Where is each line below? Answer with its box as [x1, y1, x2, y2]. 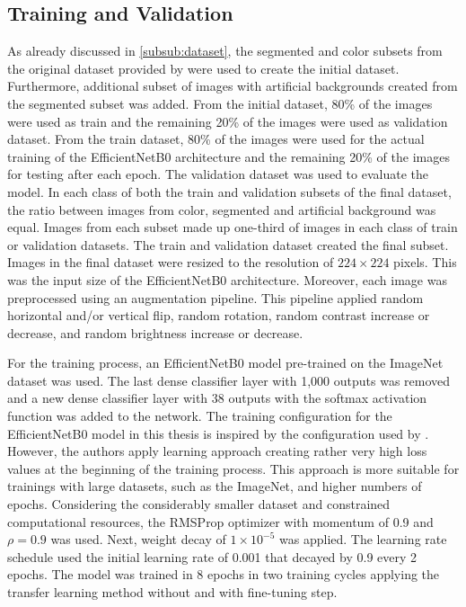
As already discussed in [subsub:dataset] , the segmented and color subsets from [7, 41, 443, 60]
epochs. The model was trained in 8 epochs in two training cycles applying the [7, 565, 440, 584]
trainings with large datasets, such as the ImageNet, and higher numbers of [7, 477, 422, 495]
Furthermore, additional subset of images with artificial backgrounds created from [7, 76, 458, 95]
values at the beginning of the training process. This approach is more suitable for [7, 459, 460, 478]
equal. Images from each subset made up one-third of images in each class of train [7, 218, 458, 237]
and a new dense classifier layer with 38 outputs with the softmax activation [7, 388, 427, 407]
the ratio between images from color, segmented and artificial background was [7, 200, 436, 219]
